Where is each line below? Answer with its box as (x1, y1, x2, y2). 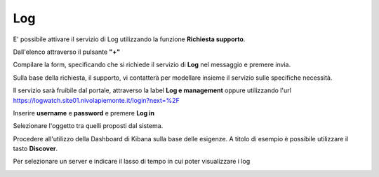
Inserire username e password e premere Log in (13, 108, 155, 117)
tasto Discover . (13, 144, 58, 153)
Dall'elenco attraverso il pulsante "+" (13, 48, 121, 56)
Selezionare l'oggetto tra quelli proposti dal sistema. (13, 122, 164, 130)
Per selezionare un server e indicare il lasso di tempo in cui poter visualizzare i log (13, 157, 251, 166)
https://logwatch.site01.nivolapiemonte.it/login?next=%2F (13, 96, 180, 104)
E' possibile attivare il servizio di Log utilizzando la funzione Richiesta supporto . (13, 35, 246, 43)
